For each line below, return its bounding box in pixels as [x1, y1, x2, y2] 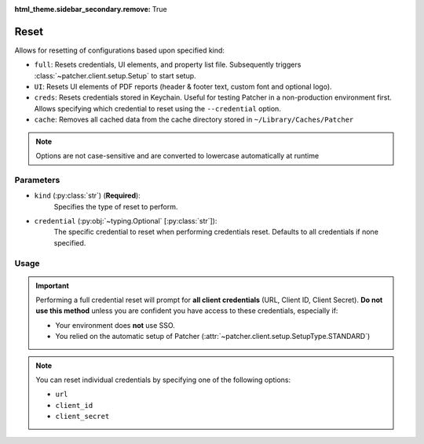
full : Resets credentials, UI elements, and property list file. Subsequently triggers [34, 60, 302, 70]
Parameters [14, 174, 60, 185]
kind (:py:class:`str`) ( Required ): [34, 191, 141, 200]
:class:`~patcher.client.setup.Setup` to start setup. [34, 71, 196, 80]
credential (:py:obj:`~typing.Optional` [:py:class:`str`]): [34, 216, 217, 225]
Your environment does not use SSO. [55, 320, 176, 329]
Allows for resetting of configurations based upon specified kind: [14, 45, 225, 55]
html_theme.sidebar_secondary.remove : [14, 5, 151, 13]
